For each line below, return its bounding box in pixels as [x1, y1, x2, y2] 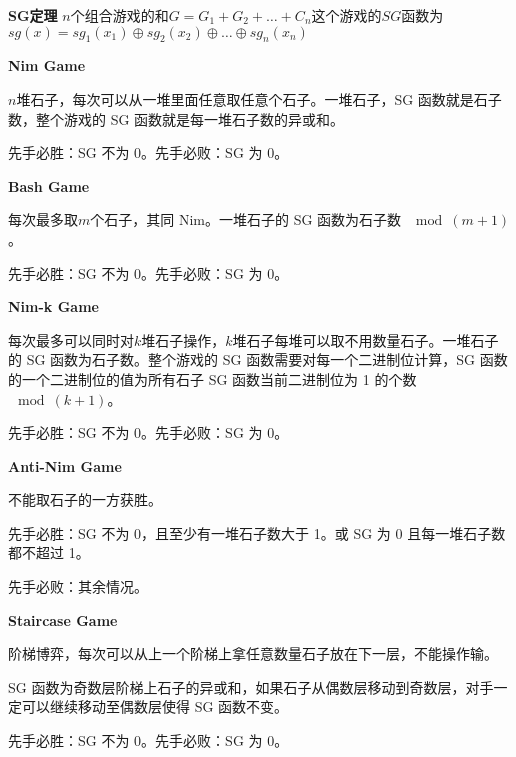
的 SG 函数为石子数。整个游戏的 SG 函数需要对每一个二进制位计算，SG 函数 [8, 349, 508, 370]
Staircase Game [8, 609, 118, 630]
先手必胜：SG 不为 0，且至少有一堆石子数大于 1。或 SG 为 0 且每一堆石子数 [8, 522, 506, 543]
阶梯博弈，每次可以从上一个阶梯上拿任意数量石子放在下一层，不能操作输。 [8, 643, 498, 664]
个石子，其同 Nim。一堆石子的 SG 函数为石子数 [90, 209, 402, 230]
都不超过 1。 [8, 542, 90, 563]
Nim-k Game [8, 296, 99, 317]
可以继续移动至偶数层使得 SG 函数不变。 [21, 696, 289, 717]
